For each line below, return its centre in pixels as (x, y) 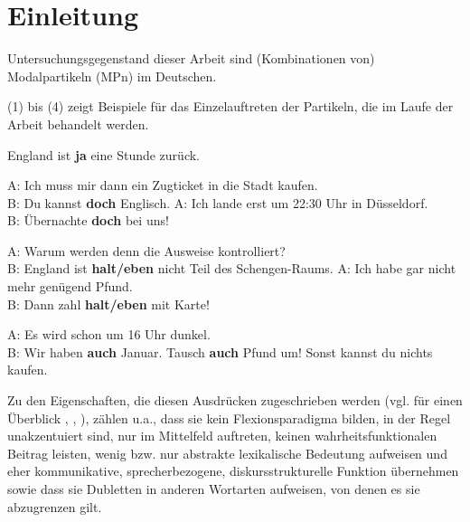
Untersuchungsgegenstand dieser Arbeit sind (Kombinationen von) (191, 58)
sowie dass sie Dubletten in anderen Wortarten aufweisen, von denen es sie (214, 489)
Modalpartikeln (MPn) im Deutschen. (112, 76)
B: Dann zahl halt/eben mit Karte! (108, 304)
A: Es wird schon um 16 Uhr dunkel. (109, 334)
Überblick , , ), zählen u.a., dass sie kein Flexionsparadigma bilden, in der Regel (229, 418)
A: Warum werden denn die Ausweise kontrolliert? (146, 250)
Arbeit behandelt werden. (78, 123)
